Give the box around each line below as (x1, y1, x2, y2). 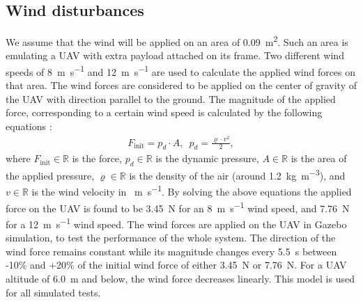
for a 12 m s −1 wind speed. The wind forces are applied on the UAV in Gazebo (6, 214, 347, 231)
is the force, (72, 151, 122, 166)
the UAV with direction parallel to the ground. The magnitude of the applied (6, 91, 336, 106)
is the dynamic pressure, (155, 151, 259, 166)
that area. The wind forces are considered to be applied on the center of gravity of (6, 78, 357, 93)
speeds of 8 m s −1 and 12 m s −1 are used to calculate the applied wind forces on (6, 63, 356, 79)
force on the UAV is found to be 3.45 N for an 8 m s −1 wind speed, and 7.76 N (6, 198, 350, 215)
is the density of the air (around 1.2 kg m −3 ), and (129, 166, 346, 182)
